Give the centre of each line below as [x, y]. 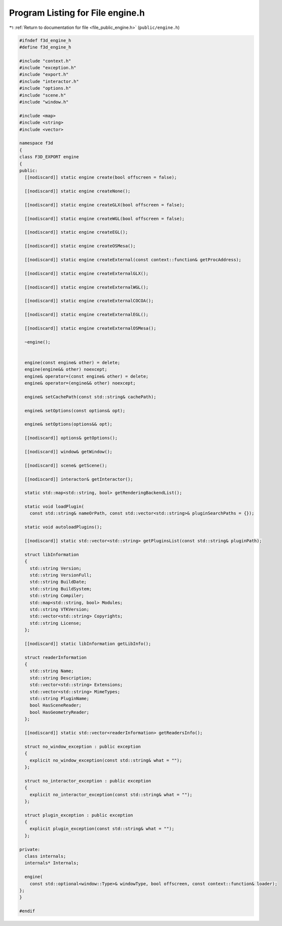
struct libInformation [52, 554]
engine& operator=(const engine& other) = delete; [87, 376]
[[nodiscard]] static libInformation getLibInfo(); [88, 644]
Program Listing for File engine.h [77, 13]
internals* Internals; [52, 863]
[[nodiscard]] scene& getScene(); [66, 465]
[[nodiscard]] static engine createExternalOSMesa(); [91, 328]
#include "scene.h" [43, 95]
